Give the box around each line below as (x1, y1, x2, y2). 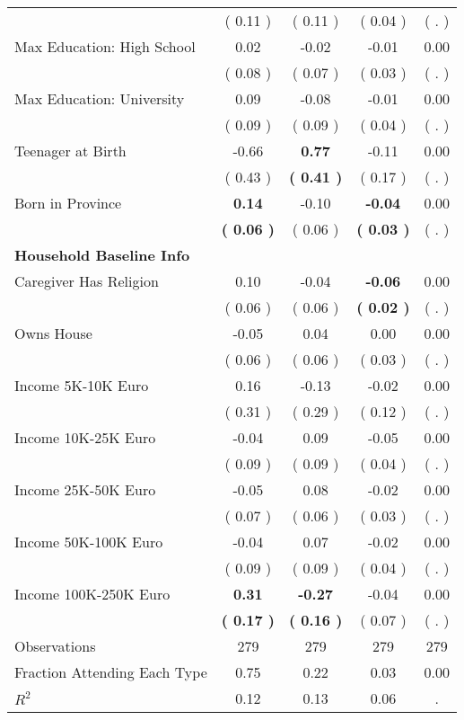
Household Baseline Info (14, 244, 190, 265)
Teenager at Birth (14, 140, 127, 161)
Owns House (14, 323, 92, 343)
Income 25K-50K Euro (14, 479, 156, 500)
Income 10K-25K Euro (14, 427, 156, 448)
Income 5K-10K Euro (14, 375, 149, 396)
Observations (14, 636, 96, 656)
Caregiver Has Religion (14, 271, 159, 291)
